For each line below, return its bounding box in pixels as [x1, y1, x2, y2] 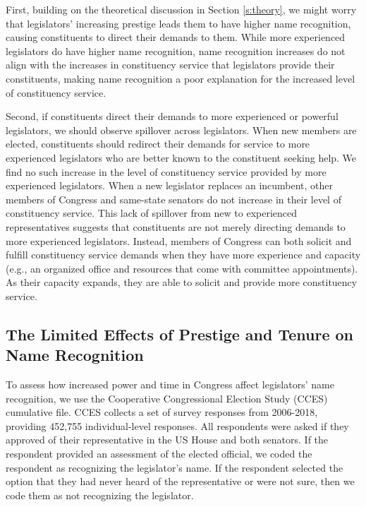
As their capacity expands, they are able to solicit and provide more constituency [6, 275, 358, 290]
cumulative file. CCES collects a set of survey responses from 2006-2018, [6, 405, 318, 419]
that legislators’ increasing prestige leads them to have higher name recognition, [6, 16, 351, 30]
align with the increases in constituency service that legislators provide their [6, 57, 335, 72]
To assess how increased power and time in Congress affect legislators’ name [6, 377, 334, 392]
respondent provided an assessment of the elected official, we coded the [6, 446, 312, 461]
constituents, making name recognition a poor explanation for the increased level [6, 71, 355, 85]
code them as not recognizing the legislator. [6, 487, 194, 502]
